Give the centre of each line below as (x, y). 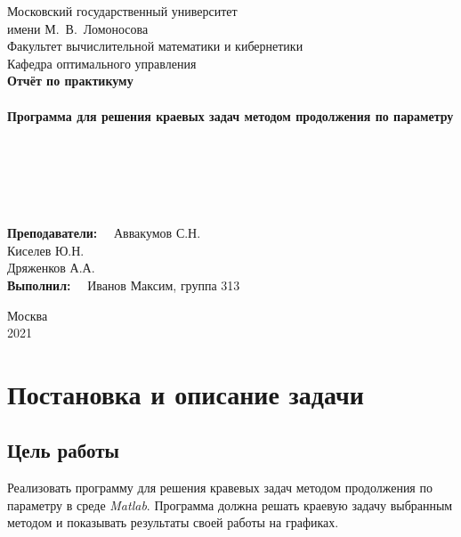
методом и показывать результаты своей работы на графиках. (173, 522)
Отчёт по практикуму (70, 81)
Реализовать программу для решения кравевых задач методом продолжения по (220, 488)
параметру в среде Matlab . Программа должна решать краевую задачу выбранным (230, 504)
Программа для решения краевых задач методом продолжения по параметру (230, 115)
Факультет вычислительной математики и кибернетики (155, 46)
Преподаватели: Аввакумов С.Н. (104, 233)
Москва (28, 315)
